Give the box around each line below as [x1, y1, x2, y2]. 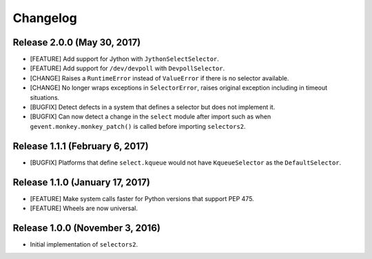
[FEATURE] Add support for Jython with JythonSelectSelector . [30, 55, 220, 63]
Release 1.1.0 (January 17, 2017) [12, 176, 151, 188]
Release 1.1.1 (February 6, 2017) [12, 140, 149, 152]
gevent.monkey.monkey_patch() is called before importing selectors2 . [30, 122, 246, 130]
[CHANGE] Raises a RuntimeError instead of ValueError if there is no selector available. [30, 74, 289, 82]
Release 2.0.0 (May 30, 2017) [12, 37, 141, 48]
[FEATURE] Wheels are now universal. [30, 204, 138, 212]
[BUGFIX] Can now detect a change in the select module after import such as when [30, 112, 271, 121]
